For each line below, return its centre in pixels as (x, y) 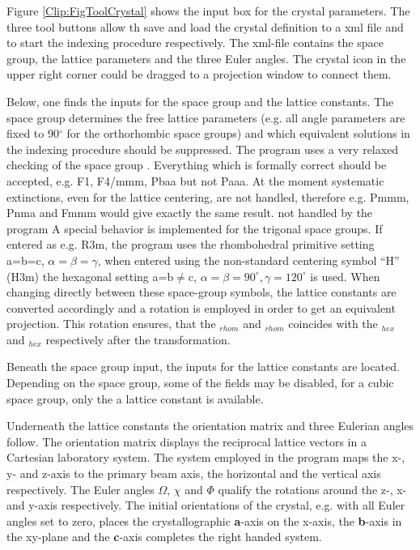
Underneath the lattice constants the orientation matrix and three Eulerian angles (210, 426)
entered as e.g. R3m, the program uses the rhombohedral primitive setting (191, 244)
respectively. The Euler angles (81, 489)
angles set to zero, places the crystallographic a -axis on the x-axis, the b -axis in (204, 520)
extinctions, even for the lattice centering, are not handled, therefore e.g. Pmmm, (208, 196)
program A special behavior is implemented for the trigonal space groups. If (195, 228)
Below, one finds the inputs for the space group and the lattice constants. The (200, 101)
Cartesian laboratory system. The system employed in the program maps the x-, (206, 457)
